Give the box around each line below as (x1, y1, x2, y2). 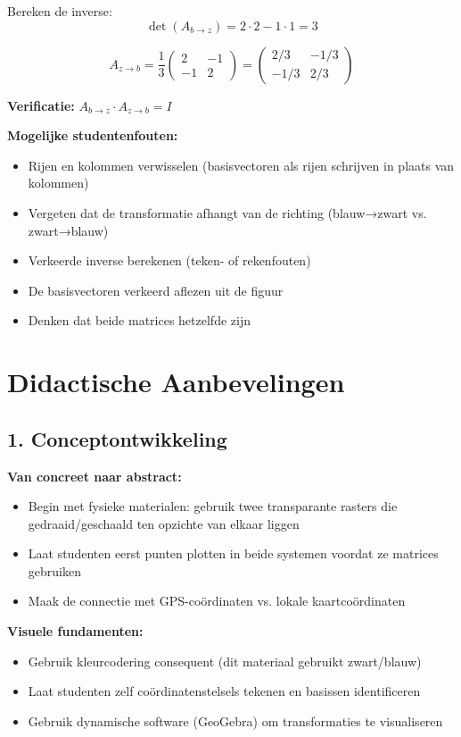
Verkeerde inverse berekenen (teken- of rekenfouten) (28, 251, 311, 270)
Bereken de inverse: (7, 2, 112, 20)
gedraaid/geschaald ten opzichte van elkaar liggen (28, 514, 300, 532)
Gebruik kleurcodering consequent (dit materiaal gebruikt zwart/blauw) (28, 651, 422, 670)
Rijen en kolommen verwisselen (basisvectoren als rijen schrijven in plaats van (28, 155, 455, 174)
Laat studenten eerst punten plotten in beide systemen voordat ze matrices (28, 544, 439, 563)
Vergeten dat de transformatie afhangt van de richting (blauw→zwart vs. (28, 203, 427, 222)
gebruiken (28, 561, 81, 580)
